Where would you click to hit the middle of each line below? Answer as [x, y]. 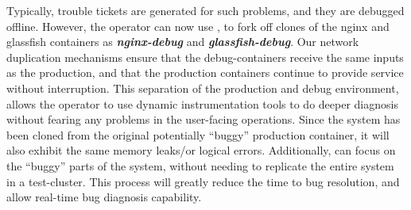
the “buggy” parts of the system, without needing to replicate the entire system [200, 165]
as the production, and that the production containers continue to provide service [205, 73]
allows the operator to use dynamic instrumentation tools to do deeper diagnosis [202, 103]
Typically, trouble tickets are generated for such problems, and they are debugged [205, 10]
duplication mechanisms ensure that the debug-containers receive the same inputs [205, 57]
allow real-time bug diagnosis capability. [104, 197]
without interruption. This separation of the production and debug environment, [203, 88]
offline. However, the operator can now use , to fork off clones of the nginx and [198, 26]
